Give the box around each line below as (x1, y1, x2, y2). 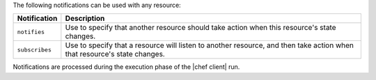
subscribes (17, 46, 52, 54)
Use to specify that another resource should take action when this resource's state (65, 23, 337, 33)
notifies (17, 28, 45, 35)
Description (65, 14, 105, 24)
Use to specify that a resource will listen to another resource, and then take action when (65, 40, 354, 50)
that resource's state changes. (65, 49, 165, 59)
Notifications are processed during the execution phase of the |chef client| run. (13, 63, 240, 71)
